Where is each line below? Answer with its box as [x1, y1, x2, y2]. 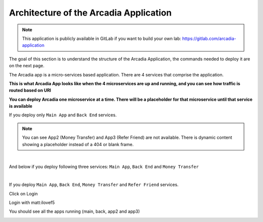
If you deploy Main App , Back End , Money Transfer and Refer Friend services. [9, 182, 179, 187]
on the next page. [9, 63, 45, 69]
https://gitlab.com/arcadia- [182, 36, 236, 41]
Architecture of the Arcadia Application [9, 7, 172, 18]
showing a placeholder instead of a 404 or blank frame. [22, 141, 134, 147]
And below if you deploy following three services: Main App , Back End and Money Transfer [9, 164, 199, 170]
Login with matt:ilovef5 [9, 200, 55, 205]
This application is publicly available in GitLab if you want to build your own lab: [22, 36, 181, 41]
